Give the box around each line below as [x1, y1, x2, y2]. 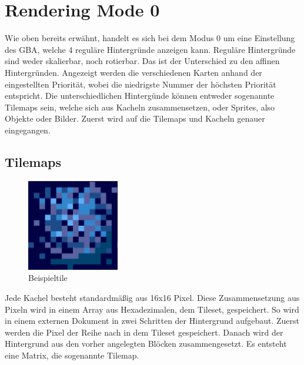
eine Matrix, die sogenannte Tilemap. [5, 349, 139, 361]
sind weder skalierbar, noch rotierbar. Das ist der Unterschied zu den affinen [5, 55, 280, 67]
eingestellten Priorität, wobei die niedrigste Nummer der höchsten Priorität [5, 78, 276, 90]
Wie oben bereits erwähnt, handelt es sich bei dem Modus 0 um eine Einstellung [5, 32, 295, 44]
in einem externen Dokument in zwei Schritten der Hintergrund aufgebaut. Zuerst [5, 314, 300, 327]
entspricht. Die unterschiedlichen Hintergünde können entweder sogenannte [5, 89, 275, 102]
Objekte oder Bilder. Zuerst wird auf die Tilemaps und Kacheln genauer [5, 112, 265, 125]
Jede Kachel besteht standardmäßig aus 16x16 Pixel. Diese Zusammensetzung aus [5, 292, 300, 304]
